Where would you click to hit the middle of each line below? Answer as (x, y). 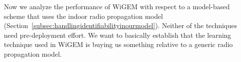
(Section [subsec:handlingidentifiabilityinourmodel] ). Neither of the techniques (120, 25)
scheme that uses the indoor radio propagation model (83, 16)
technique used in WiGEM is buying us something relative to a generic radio (119, 44)
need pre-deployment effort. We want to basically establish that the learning (118, 35)
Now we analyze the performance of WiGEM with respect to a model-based (117, 6)
